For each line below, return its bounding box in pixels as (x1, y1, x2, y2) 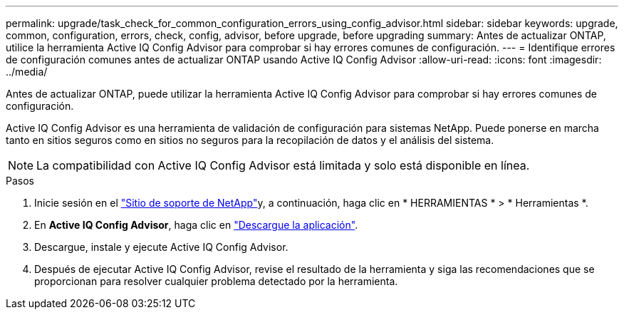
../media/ (6, 66, 48, 78)
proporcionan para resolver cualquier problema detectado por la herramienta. (34, 275, 398, 287)
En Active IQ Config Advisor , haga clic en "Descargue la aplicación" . (34, 219, 358, 231)
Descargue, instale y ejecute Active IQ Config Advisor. (34, 241, 288, 253)
